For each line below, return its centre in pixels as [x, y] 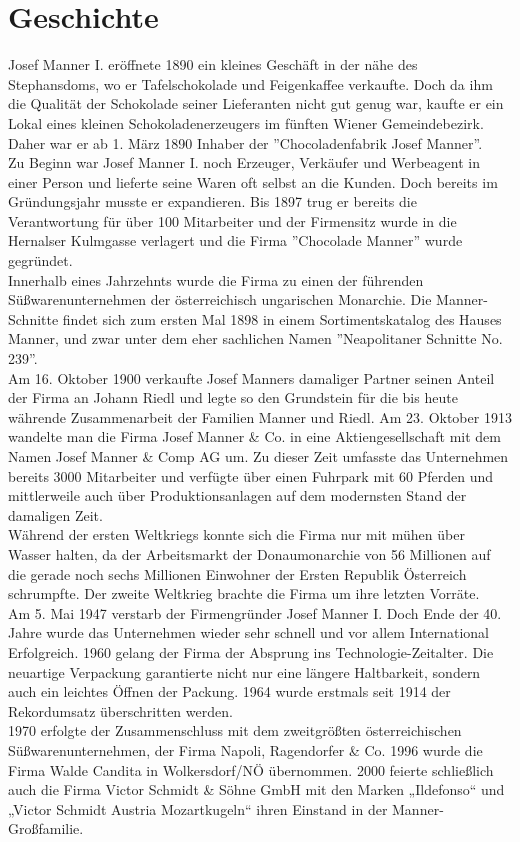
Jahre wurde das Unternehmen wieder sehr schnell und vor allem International [248, 632]
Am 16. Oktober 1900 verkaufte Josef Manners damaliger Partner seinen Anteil [251, 377]
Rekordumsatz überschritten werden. [120, 710]
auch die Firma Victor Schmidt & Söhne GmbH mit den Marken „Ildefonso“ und [256, 789]
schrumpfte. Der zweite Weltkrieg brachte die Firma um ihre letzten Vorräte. [244, 593]
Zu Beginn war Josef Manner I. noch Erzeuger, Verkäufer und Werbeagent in [244, 162]
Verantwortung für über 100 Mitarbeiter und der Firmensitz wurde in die [232, 220]
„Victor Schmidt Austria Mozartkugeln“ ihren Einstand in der [198, 808]
